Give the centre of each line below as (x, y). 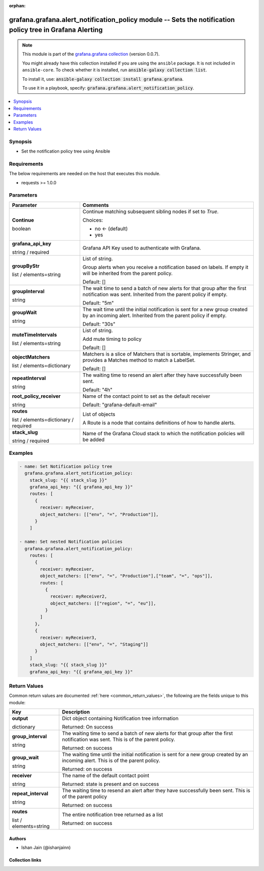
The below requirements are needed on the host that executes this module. (85, 174)
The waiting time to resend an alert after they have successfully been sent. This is (156, 791)
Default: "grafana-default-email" (120, 404)
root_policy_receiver (36, 396)
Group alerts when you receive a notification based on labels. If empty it (165, 267)
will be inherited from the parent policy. (128, 273)
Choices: (93, 220)
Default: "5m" (98, 303)
